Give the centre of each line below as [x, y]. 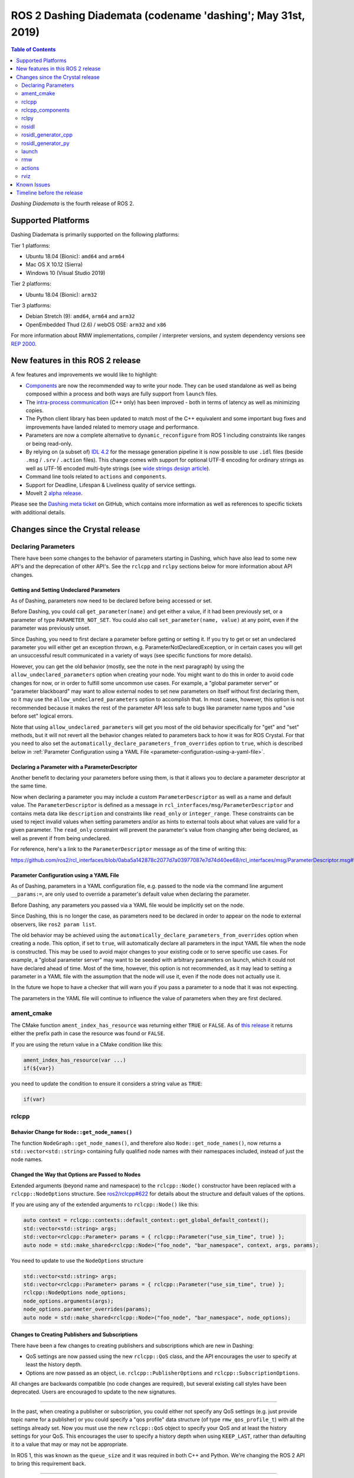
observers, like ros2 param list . [54, 924]
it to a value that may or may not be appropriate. [69, 1444]
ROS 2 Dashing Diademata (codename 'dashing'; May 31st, [158, 15]
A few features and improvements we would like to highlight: [84, 375]
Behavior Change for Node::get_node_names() [72, 1132]
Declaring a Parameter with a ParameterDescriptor [74, 767]
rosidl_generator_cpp [47, 135]
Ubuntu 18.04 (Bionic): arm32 [61, 294]
